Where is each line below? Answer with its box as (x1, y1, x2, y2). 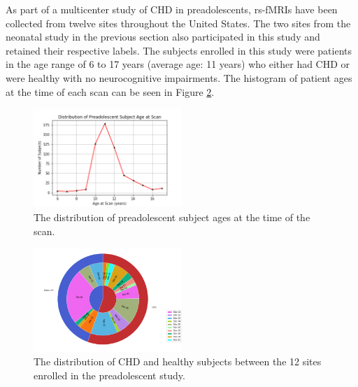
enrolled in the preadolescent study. (34, 367, 185, 382)
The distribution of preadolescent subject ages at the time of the (34, 210, 310, 225)
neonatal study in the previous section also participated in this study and (6, 29, 320, 44)
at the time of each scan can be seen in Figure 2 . (6, 84, 215, 99)
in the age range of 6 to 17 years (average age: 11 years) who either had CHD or (6, 57, 350, 71)
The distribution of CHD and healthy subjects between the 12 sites (34, 354, 322, 369)
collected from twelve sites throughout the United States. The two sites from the (6, 15, 351, 30)
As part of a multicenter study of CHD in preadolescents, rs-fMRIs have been (6, 2, 338, 16)
